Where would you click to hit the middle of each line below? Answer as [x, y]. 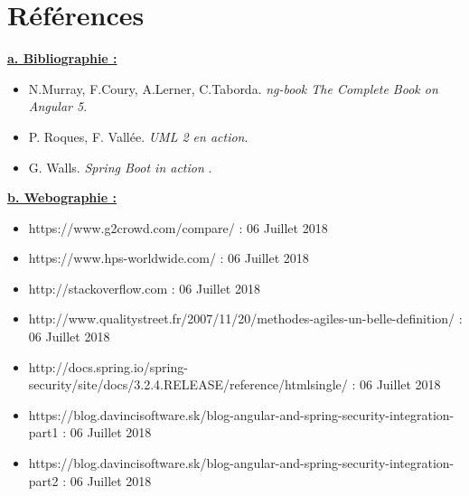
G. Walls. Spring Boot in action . [120, 167]
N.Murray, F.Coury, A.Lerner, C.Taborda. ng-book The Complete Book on [233, 88]
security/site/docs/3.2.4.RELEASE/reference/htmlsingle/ [188, 384]
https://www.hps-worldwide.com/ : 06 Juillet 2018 [169, 258]
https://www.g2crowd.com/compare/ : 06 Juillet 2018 [178, 227]
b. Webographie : [62, 197]
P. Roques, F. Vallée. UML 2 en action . [138, 136]
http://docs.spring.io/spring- [108, 366]
